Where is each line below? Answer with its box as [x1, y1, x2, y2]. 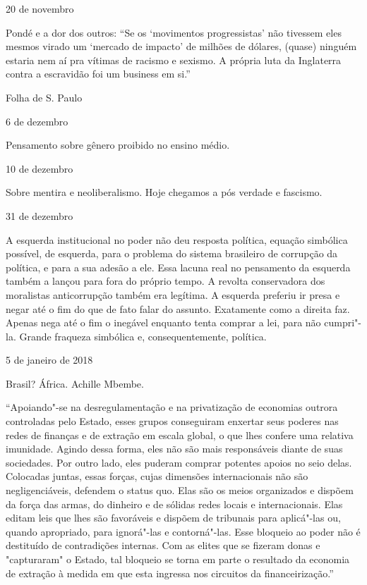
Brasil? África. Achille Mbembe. [6, 376, 144, 390]
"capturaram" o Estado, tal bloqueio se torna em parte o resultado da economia [6, 552, 350, 566]
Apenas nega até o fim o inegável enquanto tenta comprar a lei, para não [6, 315, 321, 330]
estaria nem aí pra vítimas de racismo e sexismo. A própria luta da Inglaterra [6, 52, 342, 67]
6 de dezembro [6, 113, 68, 128]
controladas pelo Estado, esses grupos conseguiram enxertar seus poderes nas [6, 414, 339, 429]
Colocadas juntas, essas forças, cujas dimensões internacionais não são [6, 469, 308, 484]
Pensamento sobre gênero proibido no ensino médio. [6, 137, 230, 152]
